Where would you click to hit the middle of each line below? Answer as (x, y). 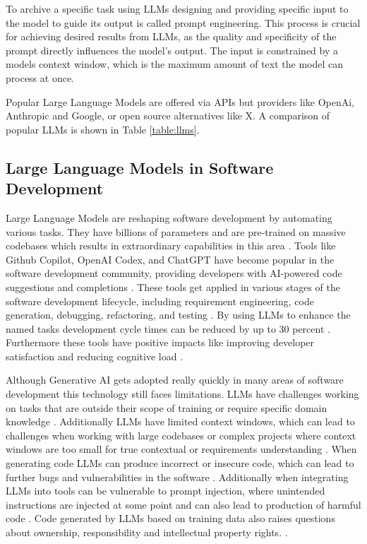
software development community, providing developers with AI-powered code (174, 273)
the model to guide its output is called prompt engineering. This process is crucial (183, 22)
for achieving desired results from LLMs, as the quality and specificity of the (171, 36)
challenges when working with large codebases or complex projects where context (181, 435)
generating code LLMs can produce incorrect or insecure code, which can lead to (180, 463)
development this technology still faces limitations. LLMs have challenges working (182, 394)
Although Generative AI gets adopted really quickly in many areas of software (175, 380)
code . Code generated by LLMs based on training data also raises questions (170, 518)
